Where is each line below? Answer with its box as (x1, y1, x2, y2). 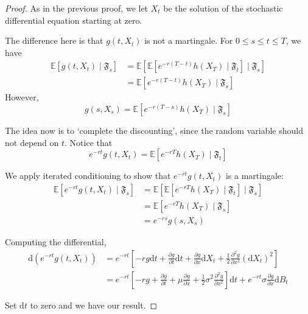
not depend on (5, 136, 59, 148)
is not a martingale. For (144, 34, 233, 47)
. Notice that (65, 136, 113, 148)
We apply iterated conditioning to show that (5, 169, 171, 182)
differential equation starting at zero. (5, 13, 142, 26)
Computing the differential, (5, 235, 107, 248)
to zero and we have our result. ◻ (30, 298, 158, 311)
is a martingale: (225, 169, 284, 182)
